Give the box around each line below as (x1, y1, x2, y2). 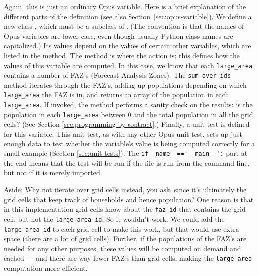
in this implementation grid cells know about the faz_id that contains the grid (4, 204, 246, 214)
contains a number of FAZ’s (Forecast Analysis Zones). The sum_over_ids (4, 70, 231, 80)
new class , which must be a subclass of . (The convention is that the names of (4, 21, 244, 31)
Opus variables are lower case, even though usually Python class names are (4, 30, 233, 41)
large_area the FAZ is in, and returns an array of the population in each (4, 89, 229, 100)
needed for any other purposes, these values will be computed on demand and (4, 243, 241, 253)
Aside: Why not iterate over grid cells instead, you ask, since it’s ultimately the (4, 184, 247, 195)
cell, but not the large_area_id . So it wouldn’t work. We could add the (4, 213, 225, 224)
